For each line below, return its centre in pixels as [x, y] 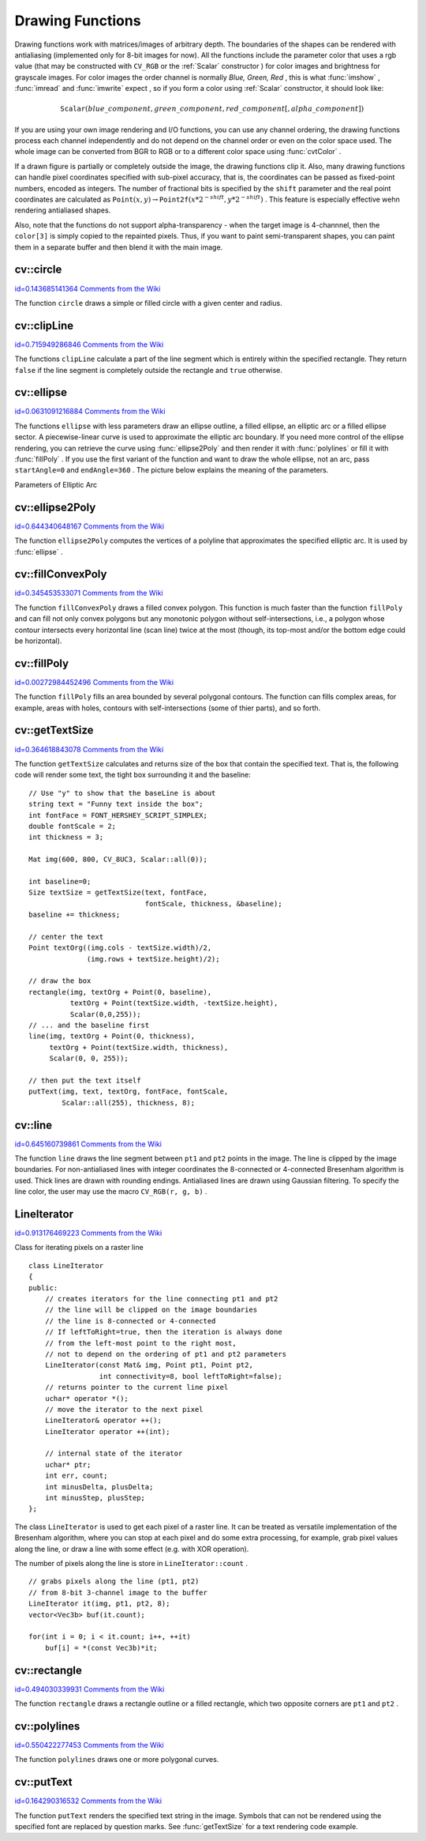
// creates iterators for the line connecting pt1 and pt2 [161, 1299]
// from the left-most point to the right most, [140, 1343]
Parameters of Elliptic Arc [56, 484]
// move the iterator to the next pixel [124, 1409]
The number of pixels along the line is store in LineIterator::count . [131, 1563]
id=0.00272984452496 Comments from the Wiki [94, 682]
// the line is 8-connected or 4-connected [130, 1321]
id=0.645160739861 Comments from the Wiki [88, 1144]
